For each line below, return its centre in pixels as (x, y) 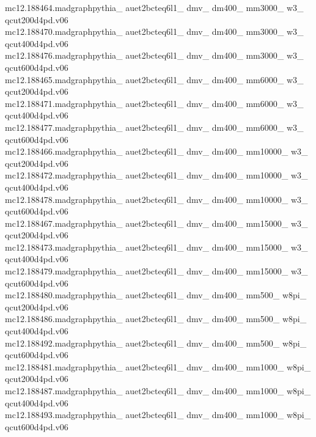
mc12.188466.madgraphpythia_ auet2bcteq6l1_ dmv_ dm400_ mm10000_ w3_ (156, 151)
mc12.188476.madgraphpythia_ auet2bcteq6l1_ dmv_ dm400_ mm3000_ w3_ (154, 55)
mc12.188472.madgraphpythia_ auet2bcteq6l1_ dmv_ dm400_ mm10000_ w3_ (156, 175)
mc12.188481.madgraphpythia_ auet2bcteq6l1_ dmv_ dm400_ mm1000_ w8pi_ (158, 366)
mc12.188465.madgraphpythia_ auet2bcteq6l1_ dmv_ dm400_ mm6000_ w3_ (154, 79)
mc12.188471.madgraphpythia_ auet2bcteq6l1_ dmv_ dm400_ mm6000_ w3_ (154, 103)
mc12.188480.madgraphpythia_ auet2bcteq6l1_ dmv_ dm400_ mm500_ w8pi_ (156, 295)
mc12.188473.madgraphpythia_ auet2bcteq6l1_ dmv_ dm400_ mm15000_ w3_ (156, 247)
